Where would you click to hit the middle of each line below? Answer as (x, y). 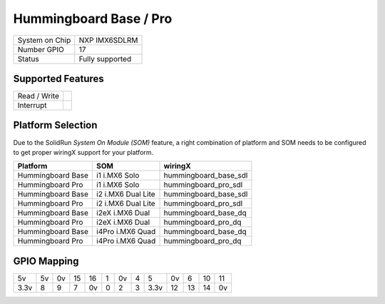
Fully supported (105, 59)
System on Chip (44, 40)
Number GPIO (41, 49)
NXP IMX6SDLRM (108, 40)
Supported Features (59, 78)
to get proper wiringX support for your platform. (83, 152)
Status (28, 59)
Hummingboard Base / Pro (93, 19)
